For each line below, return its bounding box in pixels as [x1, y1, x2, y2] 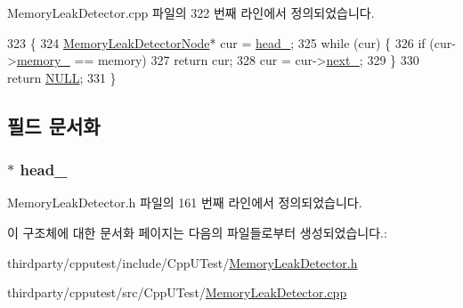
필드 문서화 [7, 111, 101, 139]
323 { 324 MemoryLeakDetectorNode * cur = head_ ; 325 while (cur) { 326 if [7, 33, 426, 52]
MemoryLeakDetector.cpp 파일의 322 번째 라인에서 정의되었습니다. [7, 4, 375, 21]
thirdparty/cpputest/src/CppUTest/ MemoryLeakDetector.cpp [7, 283, 347, 302]
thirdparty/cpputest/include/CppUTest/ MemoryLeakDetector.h [7, 253, 358, 272]
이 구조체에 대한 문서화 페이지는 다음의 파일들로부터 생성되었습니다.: [7, 223, 387, 241]
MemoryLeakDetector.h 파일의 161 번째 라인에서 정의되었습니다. [7, 193, 362, 212]
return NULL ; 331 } [7, 68, 117, 86]
